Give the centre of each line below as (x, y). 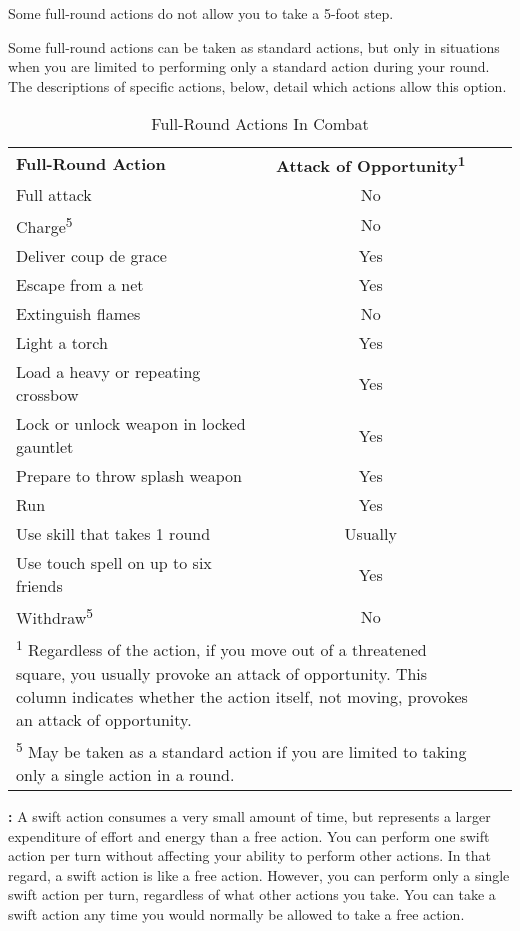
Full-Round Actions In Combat (260, 124)
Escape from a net (80, 285)
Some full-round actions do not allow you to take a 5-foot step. (201, 13)
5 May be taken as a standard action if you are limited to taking (241, 750)
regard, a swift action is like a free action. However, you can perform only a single (259, 874)
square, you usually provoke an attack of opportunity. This (222, 673)
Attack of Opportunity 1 (370, 163)
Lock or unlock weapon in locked (131, 424)
